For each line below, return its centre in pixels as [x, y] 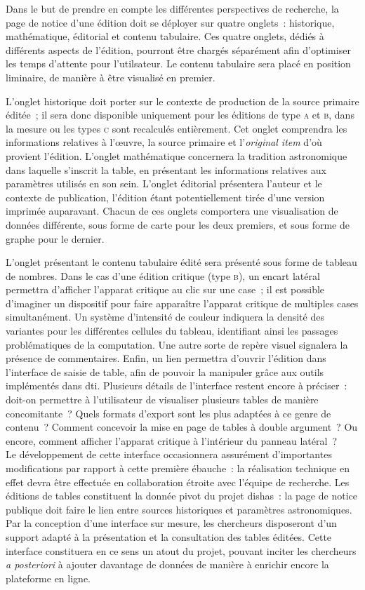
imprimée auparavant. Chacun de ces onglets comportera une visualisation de [172, 211]
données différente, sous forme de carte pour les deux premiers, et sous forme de [178, 224]
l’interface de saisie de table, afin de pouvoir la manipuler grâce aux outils [165, 371]
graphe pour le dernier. [55, 238]
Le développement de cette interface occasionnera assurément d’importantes [169, 454]
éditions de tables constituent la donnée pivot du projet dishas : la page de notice [181, 496]
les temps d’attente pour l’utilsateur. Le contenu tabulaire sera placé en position [178, 63]
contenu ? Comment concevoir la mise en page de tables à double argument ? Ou [182, 427]
